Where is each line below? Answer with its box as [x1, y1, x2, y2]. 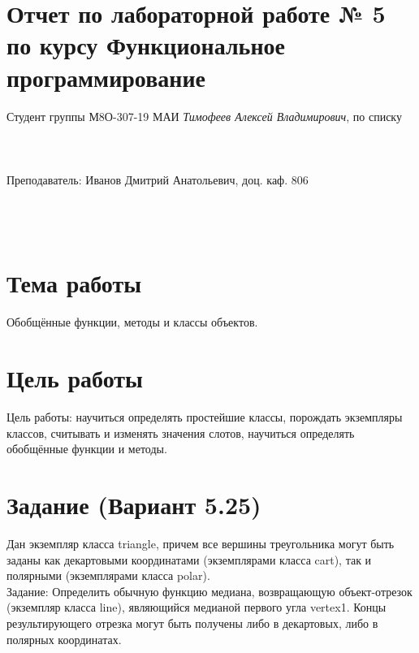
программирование [6, 60, 205, 93]
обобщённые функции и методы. [6, 440, 167, 457]
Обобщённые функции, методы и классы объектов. [6, 314, 258, 331]
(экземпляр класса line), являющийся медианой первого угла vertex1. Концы [6, 599, 387, 616]
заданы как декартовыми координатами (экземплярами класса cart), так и [6, 551, 372, 568]
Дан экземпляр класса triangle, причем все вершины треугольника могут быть [6, 535, 395, 551]
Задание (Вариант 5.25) [6, 488, 261, 521]
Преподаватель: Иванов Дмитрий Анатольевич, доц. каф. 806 [6, 171, 309, 188]
